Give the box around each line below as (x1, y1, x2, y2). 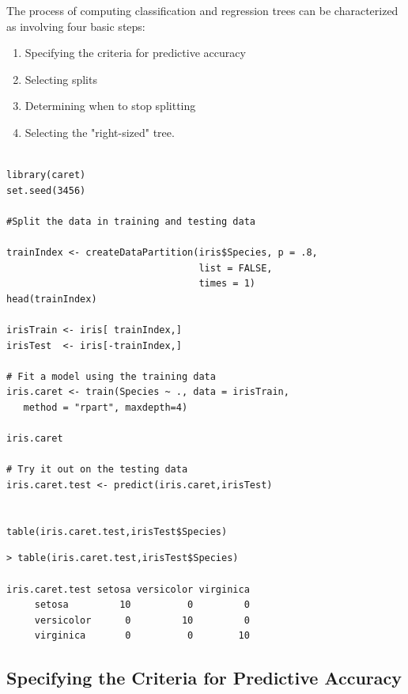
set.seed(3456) (6, 184, 86, 196)
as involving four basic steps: (6, 17, 145, 34)
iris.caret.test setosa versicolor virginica (6, 583, 250, 595)
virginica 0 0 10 (34, 630, 250, 642)
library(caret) (6, 169, 86, 181)
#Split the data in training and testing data (6, 215, 255, 227)
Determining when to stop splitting (25, 97, 196, 114)
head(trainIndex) (6, 293, 97, 305)
